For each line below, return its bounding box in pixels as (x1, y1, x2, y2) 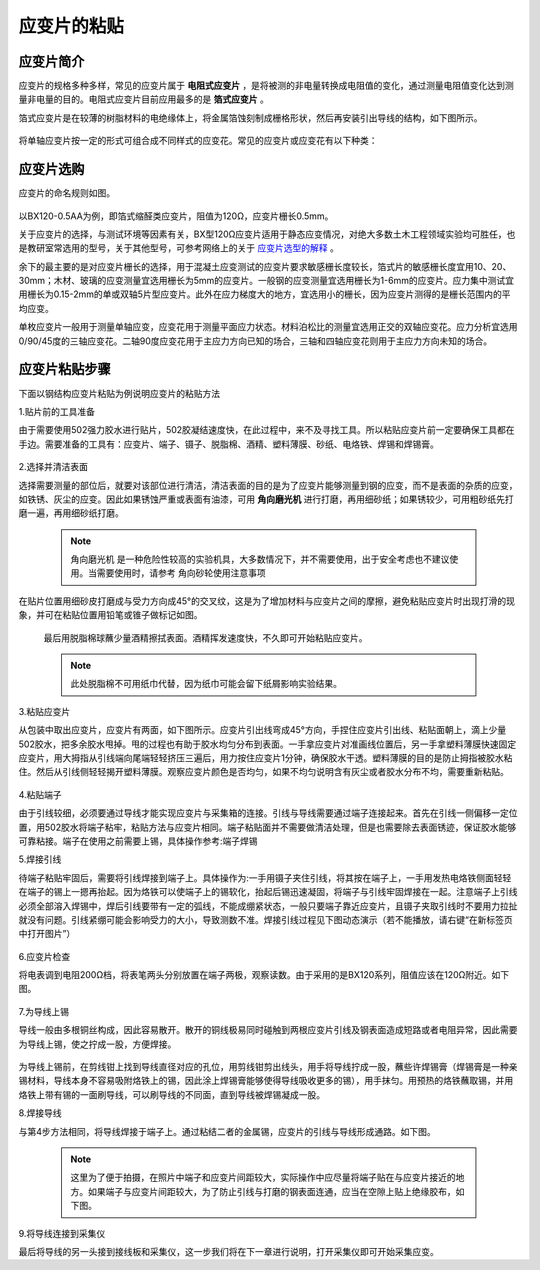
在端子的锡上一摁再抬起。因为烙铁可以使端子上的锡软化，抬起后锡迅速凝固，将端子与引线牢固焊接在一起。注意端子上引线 (18, 886, 518, 898)
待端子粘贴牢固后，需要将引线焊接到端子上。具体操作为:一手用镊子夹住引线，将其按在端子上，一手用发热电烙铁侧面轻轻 (18, 871, 512, 884)
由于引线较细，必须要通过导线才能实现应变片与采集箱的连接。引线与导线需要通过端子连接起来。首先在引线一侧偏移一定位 (18, 807, 518, 819)
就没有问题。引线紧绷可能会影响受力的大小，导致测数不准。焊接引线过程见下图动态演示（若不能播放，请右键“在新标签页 (18, 913, 514, 925)
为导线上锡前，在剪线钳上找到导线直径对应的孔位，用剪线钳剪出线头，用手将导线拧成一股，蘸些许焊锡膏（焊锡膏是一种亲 (18, 1061, 518, 1073)
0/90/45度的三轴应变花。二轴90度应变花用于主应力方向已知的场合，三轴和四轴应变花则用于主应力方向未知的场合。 (18, 335, 493, 347)
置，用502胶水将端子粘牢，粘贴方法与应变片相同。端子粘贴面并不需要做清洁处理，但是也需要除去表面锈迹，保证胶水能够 (18, 821, 517, 833)
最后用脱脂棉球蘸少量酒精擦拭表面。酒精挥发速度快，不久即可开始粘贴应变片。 (43, 631, 368, 644)
